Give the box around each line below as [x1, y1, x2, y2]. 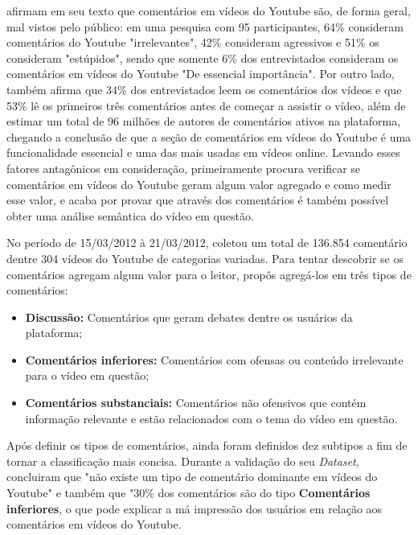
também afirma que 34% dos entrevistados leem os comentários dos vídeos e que [6, 80, 402, 97]
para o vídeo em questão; [25, 367, 150, 384]
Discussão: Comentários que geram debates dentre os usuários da [25, 308, 353, 325]
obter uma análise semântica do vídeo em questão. [6, 207, 254, 224]
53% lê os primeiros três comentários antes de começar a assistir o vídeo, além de [6, 97, 406, 113]
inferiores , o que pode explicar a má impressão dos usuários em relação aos [6, 500, 383, 516]
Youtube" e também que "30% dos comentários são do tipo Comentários [6, 484, 371, 501]
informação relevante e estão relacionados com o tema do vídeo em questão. [25, 409, 398, 426]
